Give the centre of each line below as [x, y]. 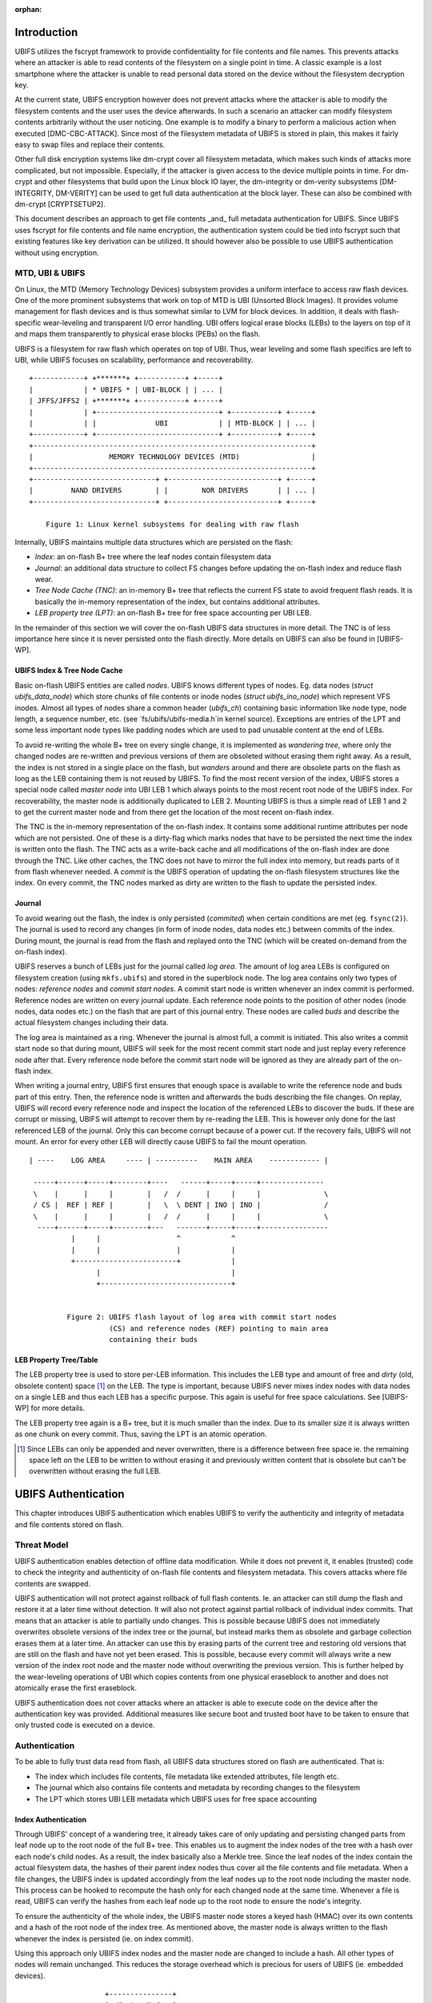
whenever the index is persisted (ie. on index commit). [104, 1938]
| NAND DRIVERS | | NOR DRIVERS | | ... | [172, 490]
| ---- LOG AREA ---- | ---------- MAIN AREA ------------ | [179, 1160]
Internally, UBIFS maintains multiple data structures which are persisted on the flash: [154, 542]
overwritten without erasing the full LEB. [95, 1471]
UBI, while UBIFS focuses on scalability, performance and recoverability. [134, 360]
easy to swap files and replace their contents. [90, 145]
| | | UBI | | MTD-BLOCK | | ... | [172, 423]
